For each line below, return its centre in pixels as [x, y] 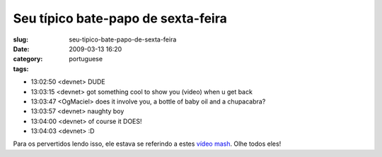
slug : [21, 39]
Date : [21, 49]
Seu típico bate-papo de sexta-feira [120, 18]
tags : [21, 69]
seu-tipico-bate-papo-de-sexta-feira [123, 39]
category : [28, 59]
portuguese [86, 59]
